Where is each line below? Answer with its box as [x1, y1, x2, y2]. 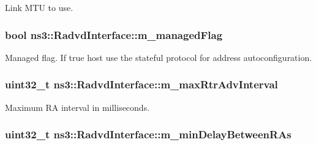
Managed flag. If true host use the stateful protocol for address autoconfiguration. [5, 51, 312, 63]
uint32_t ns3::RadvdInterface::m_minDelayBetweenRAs [5, 127, 292, 142]
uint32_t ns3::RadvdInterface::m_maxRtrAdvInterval [5, 77, 278, 92]
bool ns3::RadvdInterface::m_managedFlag [5, 27, 223, 42]
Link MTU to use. [5, 1, 73, 13]
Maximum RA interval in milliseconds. [5, 101, 150, 113]
